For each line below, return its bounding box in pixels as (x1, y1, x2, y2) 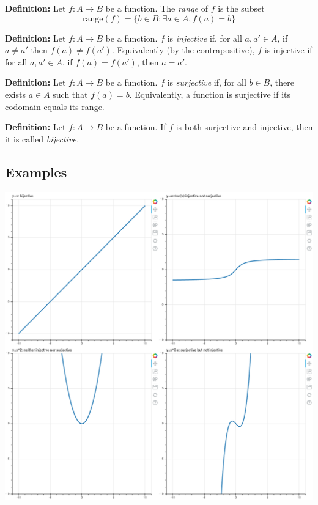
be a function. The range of (105, 2, 208, 14)
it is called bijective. (5, 132, 79, 145)
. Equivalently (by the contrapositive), (111, 43, 255, 56)
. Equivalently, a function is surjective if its (129, 87, 291, 100)
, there (270, 76, 294, 89)
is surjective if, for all (167, 76, 246, 89)
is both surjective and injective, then (176, 120, 313, 133)
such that (53, 87, 88, 100)
